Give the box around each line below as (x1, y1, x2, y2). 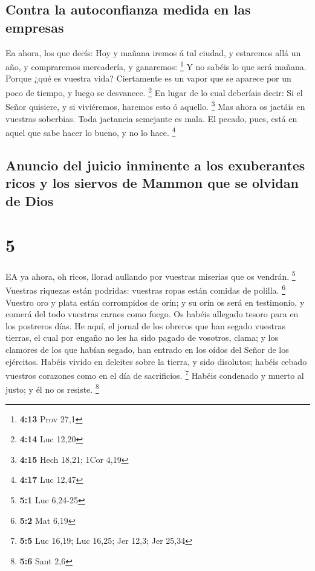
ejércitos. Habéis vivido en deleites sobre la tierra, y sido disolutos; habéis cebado (5, 355, 307, 367)
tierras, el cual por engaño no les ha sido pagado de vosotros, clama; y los (5, 331, 278, 344)
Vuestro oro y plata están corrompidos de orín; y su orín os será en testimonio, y (5, 295, 305, 308)
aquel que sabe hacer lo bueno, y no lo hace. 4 (5, 124, 176, 138)
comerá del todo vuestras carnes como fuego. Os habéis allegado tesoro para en (5, 308, 299, 320)
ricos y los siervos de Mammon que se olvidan (5, 173, 299, 192)
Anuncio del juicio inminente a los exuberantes (5, 155, 305, 174)
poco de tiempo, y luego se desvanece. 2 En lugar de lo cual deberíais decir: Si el (5, 85, 303, 98)
